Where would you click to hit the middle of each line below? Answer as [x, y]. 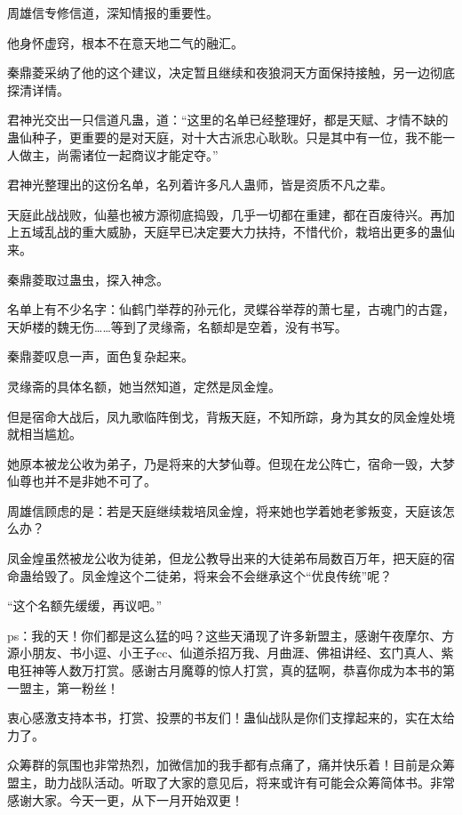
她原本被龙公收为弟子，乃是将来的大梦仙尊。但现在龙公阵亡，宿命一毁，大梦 [231, 463]
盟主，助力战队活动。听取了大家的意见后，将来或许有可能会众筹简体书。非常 [231, 782]
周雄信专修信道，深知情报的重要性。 [113, 12]
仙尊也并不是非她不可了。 [82, 481]
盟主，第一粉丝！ [69, 687]
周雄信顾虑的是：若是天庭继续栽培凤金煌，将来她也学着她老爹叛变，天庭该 [225, 510]
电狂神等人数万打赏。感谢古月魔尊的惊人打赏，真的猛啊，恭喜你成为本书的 [225, 670]
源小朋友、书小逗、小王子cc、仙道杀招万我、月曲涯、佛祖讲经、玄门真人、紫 [231, 653]
